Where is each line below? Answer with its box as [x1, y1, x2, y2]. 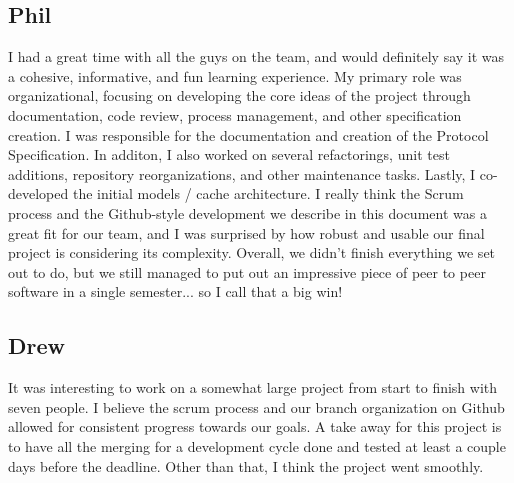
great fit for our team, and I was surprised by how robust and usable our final [8, 222, 485, 243]
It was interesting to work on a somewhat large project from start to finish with [8, 377, 498, 398]
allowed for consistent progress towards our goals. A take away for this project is [8, 416, 502, 437]
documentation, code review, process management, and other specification [8, 104, 462, 125]
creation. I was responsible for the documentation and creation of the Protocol [8, 124, 489, 145]
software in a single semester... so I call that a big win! [8, 281, 343, 302]
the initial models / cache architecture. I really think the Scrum [72, 183, 464, 204]
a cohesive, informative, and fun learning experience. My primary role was [8, 65, 462, 86]
